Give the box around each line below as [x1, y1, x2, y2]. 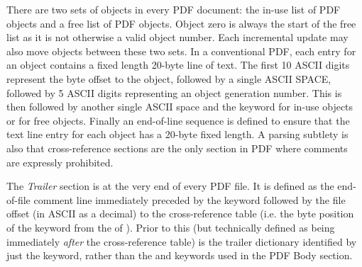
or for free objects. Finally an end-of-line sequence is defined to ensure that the [6, 113, 350, 127]
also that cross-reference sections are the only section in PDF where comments [6, 140, 348, 155]
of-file [6, 192, 31, 207]
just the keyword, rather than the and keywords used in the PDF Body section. [6, 248, 353, 263]
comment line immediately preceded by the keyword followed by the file [33, 192, 346, 207]
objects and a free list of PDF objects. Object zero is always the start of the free [6, 16, 356, 30]
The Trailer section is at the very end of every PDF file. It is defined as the [6, 178, 334, 193]
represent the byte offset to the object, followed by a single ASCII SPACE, [6, 71, 331, 86]
